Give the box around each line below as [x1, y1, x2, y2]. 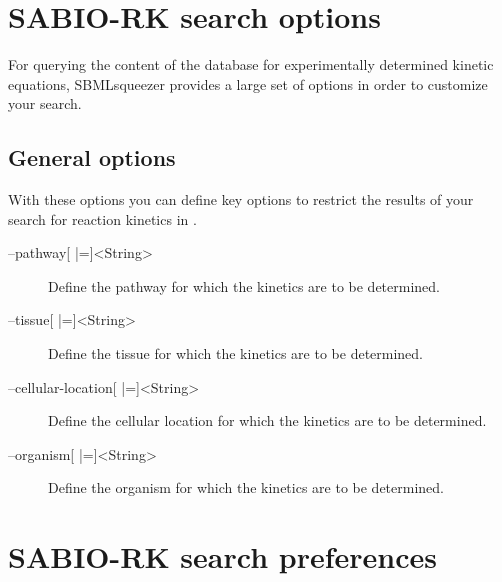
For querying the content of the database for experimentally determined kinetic [8, 54, 494, 75]
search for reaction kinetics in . [8, 208, 197, 229]
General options [8, 142, 176, 173]
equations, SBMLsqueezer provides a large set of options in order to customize [8, 73, 488, 94]
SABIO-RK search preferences [8, 536, 437, 577]
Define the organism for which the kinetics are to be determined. [48, 477, 444, 498]
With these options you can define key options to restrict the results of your [8, 189, 474, 210]
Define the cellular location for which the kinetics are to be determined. [48, 410, 487, 431]
